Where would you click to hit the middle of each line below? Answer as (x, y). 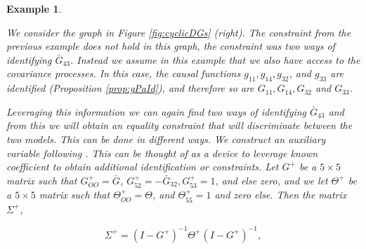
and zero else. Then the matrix (281, 195)
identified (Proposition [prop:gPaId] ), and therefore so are (130, 88)
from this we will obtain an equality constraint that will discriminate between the (179, 125)
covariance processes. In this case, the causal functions (124, 73)
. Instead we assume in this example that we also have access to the (215, 59)
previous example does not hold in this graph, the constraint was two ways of (171, 46)
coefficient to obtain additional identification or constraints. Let (143, 167)
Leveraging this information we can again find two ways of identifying (157, 111)
